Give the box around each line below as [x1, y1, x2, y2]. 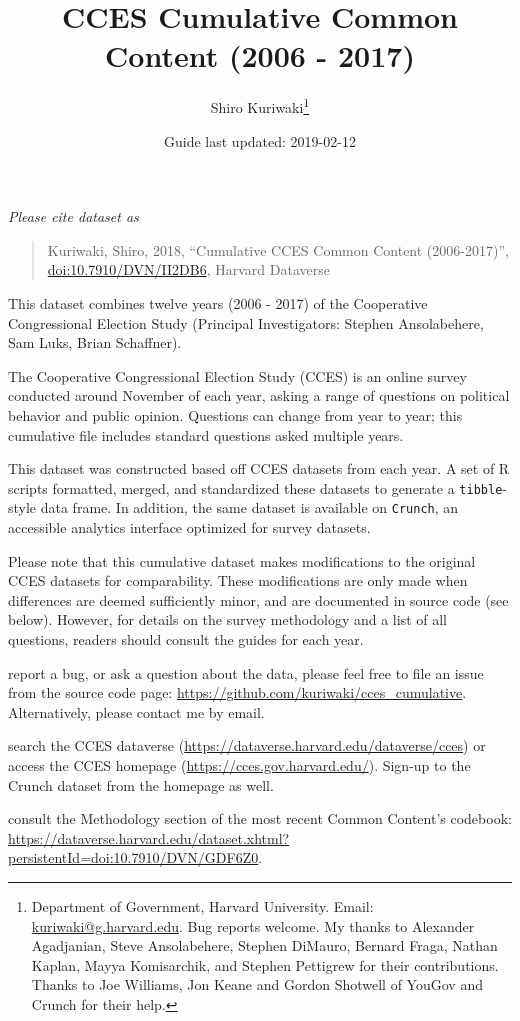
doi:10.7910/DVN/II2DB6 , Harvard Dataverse [47, 259, 330, 280]
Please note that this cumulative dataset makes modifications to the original [8, 550, 476, 571]
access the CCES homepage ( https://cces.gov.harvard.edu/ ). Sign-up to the [8, 754, 471, 775]
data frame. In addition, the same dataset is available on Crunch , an [40, 497, 459, 518]
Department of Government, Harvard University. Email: [31, 895, 374, 916]
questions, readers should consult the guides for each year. [8, 628, 364, 649]
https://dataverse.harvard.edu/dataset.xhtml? [8, 827, 290, 848]
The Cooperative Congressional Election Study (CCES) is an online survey [8, 365, 467, 386]
